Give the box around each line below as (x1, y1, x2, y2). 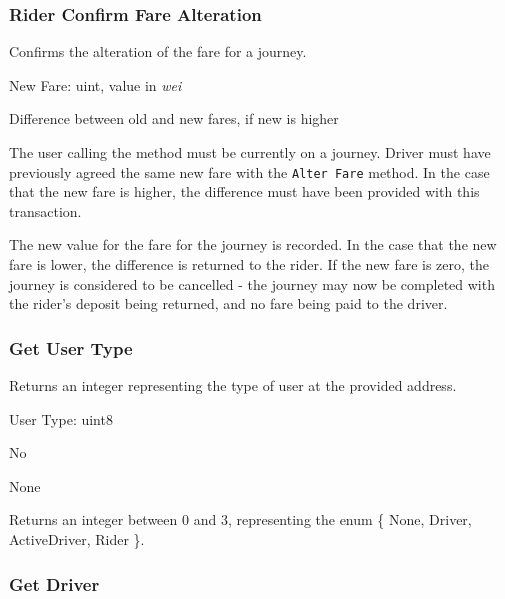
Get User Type (9, 335, 133, 360)
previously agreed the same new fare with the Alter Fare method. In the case (9, 161, 490, 182)
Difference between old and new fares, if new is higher (9, 108, 339, 129)
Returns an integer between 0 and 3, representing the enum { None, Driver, (9, 509, 472, 530)
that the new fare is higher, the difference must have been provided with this (9, 181, 480, 202)
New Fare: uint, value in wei (9, 74, 182, 95)
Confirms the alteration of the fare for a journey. (9, 41, 307, 62)
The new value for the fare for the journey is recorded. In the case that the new (9, 234, 497, 255)
